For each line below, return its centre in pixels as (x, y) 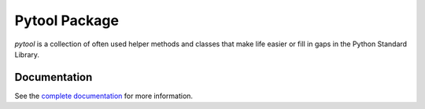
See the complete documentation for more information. (103, 96)
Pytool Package (67, 20)
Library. (27, 54)
